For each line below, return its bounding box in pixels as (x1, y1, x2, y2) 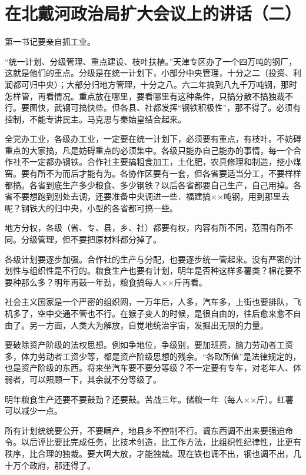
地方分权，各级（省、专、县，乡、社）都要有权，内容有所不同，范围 (5, 221, 268, 234)
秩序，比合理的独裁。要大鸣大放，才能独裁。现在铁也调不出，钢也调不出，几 (5, 447, 301, 459)
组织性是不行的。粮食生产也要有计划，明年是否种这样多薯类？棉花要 (29, 264, 293, 277)
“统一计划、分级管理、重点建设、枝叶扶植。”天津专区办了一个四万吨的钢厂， (5, 55, 297, 67)
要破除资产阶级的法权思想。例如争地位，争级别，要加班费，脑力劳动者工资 (5, 338, 293, 351)
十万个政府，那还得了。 (5, 459, 95, 471)
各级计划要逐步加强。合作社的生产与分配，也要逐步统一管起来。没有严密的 (5, 253, 293, 265)
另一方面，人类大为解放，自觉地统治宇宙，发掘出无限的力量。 (29, 318, 268, 331)
